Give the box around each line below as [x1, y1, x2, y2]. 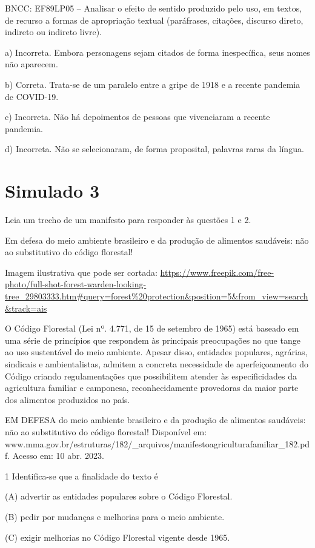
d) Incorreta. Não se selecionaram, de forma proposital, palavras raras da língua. [5, 142, 304, 155]
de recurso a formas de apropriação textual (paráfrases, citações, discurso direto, [5, 13, 303, 26]
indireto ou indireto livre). [5, 25, 102, 38]
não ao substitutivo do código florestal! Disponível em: [5, 425, 207, 438]
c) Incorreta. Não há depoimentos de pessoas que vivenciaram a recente [5, 110, 270, 123]
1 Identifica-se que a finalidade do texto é [5, 469, 158, 482]
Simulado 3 [5, 178, 100, 203]
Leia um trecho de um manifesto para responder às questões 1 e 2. [5, 213, 251, 226]
